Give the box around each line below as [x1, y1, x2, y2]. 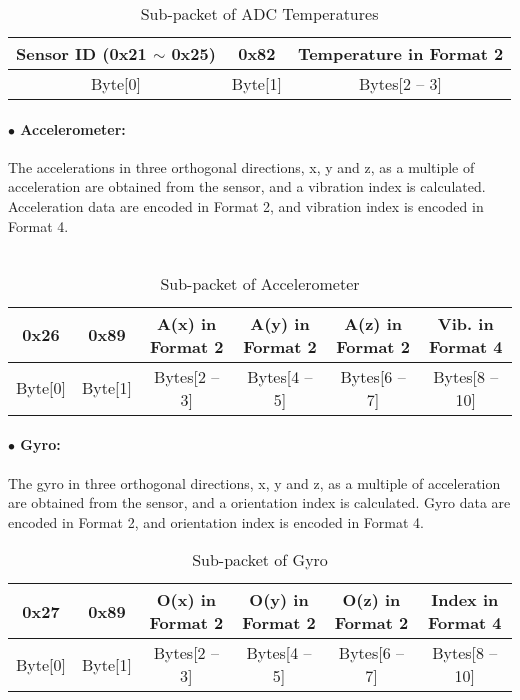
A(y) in [250, 311, 310, 335]
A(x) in [156, 311, 217, 335]
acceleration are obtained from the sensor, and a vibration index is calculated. [8, 176, 486, 197]
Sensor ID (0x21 [16, 42, 147, 65]
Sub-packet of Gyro [192, 548, 328, 572]
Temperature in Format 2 [297, 42, 504, 65]
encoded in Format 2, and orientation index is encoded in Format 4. [8, 511, 424, 532]
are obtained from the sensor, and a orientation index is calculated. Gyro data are [8, 492, 511, 513]
